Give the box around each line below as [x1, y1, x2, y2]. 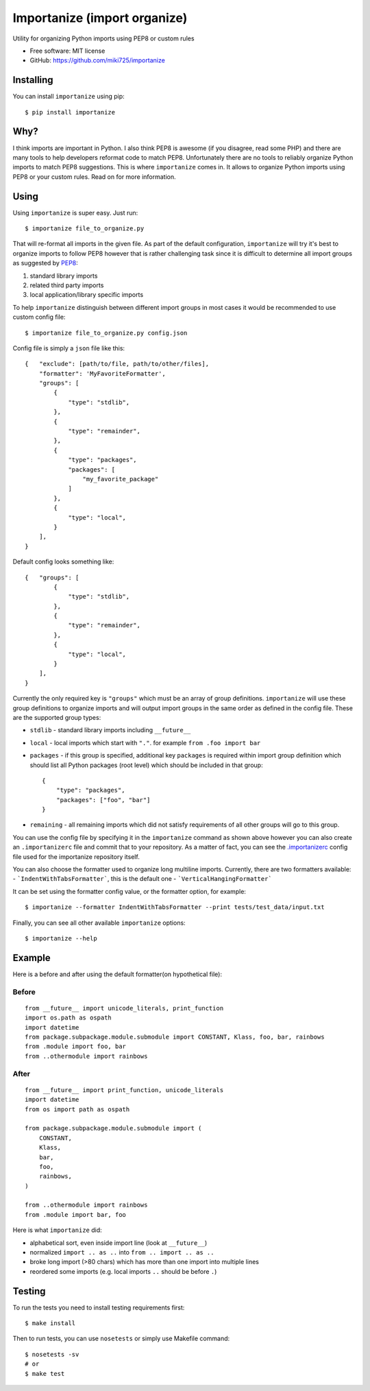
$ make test [25, 1370, 65, 1377]
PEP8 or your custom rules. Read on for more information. [12, 172, 176, 181]
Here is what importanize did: [12, 1226, 102, 1234]
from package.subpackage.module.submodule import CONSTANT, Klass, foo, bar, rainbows [25, 1033, 325, 1041]
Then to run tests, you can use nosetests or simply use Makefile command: [12, 1334, 230, 1343]
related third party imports [29, 281, 104, 289]
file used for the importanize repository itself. [12, 852, 140, 860]
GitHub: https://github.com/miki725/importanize [29, 56, 166, 64]
